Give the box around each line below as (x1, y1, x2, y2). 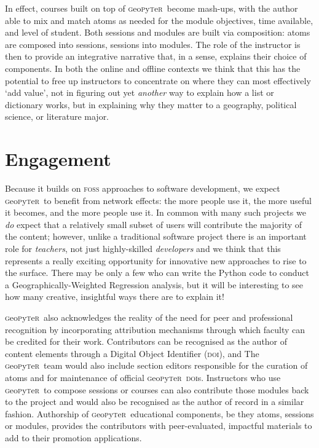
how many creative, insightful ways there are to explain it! (5, 290, 224, 303)
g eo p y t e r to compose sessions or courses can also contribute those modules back (5, 383, 309, 396)
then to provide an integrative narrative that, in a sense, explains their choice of (5, 50, 307, 63)
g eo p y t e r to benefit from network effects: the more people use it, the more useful (5, 194, 312, 206)
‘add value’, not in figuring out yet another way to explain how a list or (5, 86, 274, 99)
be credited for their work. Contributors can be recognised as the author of (5, 335, 288, 348)
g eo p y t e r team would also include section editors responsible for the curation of (5, 359, 308, 372)
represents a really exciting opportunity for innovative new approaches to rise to (5, 254, 307, 267)
